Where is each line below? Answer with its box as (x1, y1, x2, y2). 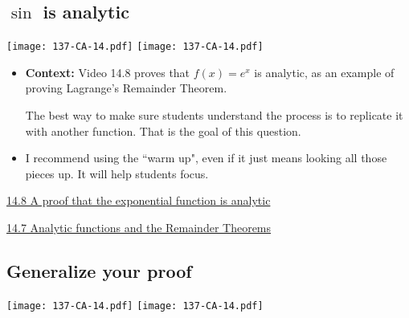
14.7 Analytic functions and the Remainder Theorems (6, 219, 272, 236)
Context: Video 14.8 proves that (25, 63, 190, 80)
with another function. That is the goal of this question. (25, 122, 301, 139)
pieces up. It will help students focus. (25, 165, 209, 181)
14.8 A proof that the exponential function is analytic (6, 192, 271, 209)
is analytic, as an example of (254, 63, 395, 80)
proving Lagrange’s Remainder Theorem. (25, 79, 227, 96)
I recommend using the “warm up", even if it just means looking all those (25, 149, 387, 166)
